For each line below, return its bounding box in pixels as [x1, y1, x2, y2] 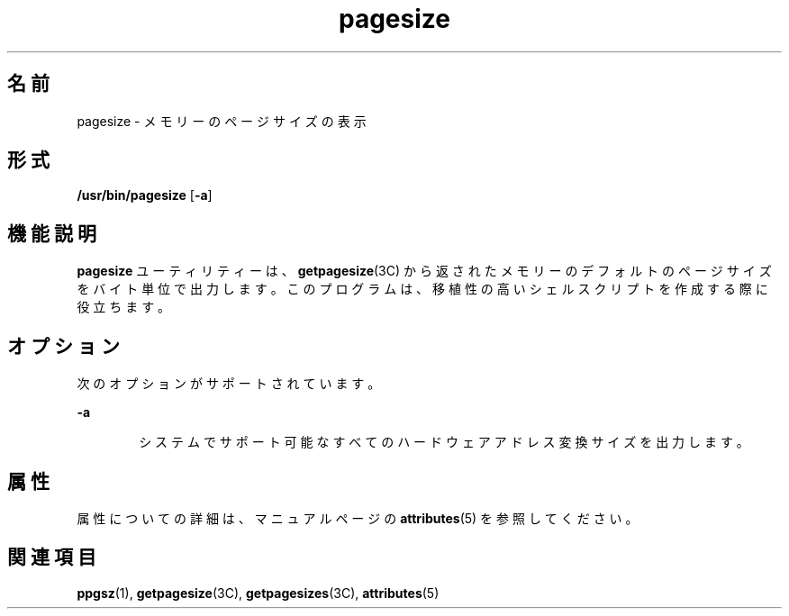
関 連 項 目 [7, 546, 96, 569]
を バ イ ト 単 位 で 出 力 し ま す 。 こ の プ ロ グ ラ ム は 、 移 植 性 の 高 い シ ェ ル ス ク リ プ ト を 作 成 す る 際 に [77, 281, 768, 297]
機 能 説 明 [7, 222, 96, 245]
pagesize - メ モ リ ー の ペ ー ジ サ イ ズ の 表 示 [77, 113, 367, 129]
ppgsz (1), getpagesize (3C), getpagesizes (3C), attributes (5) [77, 584, 440, 601]
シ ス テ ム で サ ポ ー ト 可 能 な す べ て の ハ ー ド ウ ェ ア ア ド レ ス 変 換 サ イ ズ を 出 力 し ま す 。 [139, 434, 749, 450]
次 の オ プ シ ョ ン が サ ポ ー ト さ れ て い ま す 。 [77, 376, 381, 392]
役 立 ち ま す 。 [77, 299, 171, 315]
